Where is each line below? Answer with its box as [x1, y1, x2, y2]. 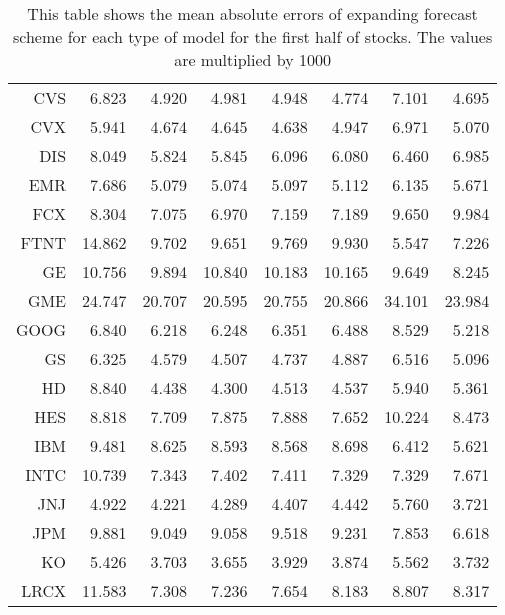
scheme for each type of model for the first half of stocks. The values [13, 25, 493, 48]
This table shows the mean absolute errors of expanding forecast [27, 2, 478, 25]
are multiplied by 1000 [174, 48, 332, 71]
